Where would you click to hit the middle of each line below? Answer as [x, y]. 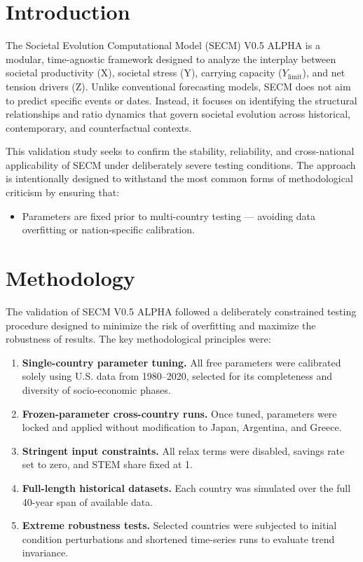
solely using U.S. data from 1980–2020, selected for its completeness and [177, 376]
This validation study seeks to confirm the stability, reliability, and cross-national [180, 151]
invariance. [45, 553]
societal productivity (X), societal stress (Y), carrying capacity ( [144, 73]
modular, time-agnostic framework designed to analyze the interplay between [171, 59]
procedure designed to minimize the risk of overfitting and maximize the [161, 325]
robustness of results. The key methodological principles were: [138, 339]
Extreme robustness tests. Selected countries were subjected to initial [179, 525]
